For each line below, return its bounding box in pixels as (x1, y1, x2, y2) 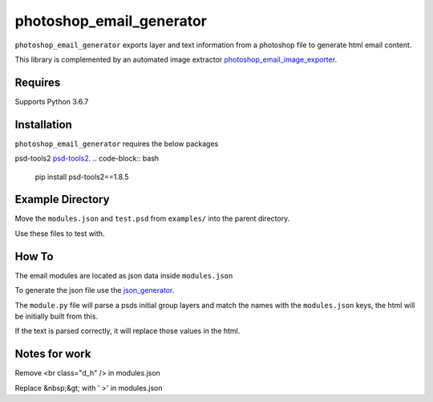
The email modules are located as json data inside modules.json (14, 270, 233, 280)
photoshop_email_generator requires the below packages (14, 139, 219, 148)
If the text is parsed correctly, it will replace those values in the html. (14, 326, 241, 336)
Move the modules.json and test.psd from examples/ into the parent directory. (14, 213, 290, 224)
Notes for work (14, 347, 91, 361)
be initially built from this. (14, 311, 99, 321)
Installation (14, 117, 72, 132)
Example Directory (14, 193, 110, 206)
